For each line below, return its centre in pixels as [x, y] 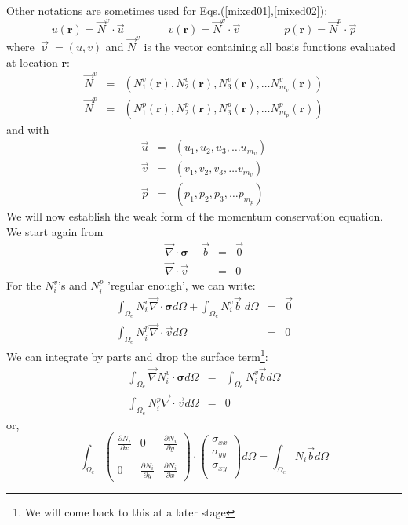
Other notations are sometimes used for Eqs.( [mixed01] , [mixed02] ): [167, 10]
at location [32, 62]
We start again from [55, 232]
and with [28, 129]
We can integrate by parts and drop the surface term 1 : [137, 355]
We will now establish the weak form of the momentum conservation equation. [195, 216]
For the [24, 285]
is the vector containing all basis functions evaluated [270, 47]
